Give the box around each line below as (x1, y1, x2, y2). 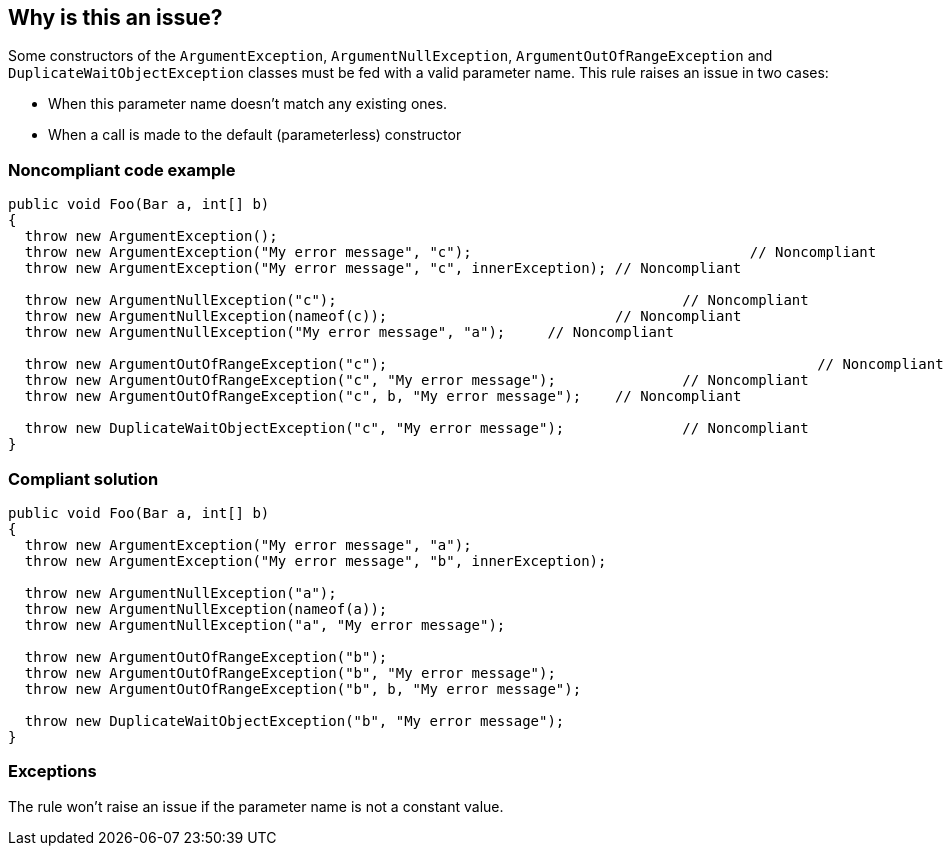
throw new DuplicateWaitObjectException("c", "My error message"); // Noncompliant (24, 420, 809, 437)
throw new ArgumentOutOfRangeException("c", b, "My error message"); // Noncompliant (24, 388, 742, 405)
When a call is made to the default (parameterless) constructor (48, 126, 462, 144)
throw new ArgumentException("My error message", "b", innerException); (24, 552, 607, 569)
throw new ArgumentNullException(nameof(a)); (24, 600, 388, 617)
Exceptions (8, 761, 97, 782)
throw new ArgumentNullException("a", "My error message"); (24, 616, 506, 633)
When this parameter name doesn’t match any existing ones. (48, 95, 448, 113)
